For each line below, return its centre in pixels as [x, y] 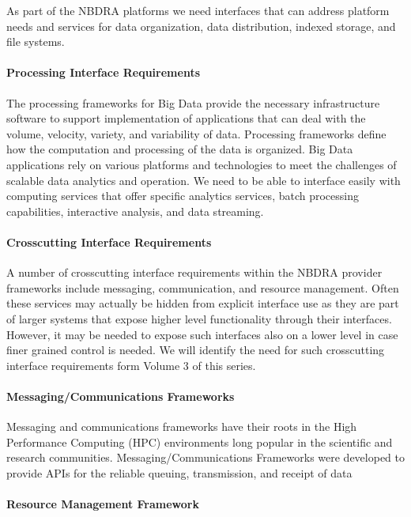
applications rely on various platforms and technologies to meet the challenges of [202, 164]
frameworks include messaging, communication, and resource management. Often [203, 287]
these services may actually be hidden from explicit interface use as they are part [203, 303]
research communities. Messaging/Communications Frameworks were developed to [206, 457]
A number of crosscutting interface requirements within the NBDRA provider [194, 272]
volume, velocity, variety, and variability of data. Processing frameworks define [196, 133]
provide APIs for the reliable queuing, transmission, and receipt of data [179, 472]
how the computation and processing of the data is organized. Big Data [180, 149]
